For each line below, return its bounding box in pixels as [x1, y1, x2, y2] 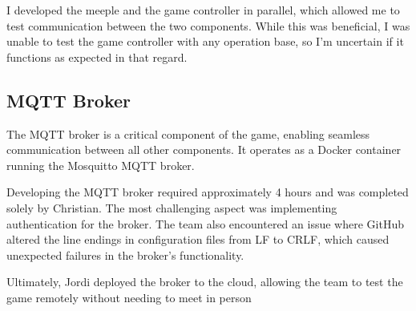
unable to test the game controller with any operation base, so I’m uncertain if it [6, 33, 404, 50]
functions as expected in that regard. [6, 48, 188, 65]
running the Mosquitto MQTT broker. [6, 156, 195, 173]
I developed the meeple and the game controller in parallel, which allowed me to [6, 2, 400, 18]
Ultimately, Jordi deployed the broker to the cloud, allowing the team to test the [6, 273, 403, 290]
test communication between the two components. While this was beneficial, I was [6, 17, 410, 34]
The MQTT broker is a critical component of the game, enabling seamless [6, 125, 370, 142]
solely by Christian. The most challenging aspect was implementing [6, 199, 337, 216]
